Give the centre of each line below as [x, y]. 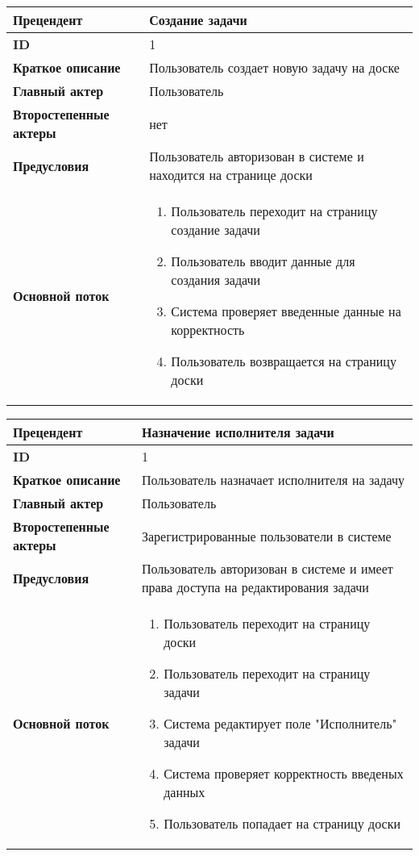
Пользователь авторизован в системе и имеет [267, 568]
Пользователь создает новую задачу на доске [274, 67]
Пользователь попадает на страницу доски [282, 823]
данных [185, 792]
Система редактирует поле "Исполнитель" [280, 723]
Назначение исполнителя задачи [238, 432]
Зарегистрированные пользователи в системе [266, 536]
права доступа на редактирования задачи [255, 587]
